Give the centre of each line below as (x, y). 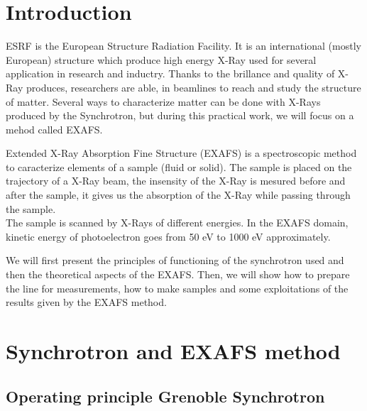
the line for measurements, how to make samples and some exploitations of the (177, 288)
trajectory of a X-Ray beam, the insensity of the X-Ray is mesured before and (176, 181)
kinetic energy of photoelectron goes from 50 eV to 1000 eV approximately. (168, 236)
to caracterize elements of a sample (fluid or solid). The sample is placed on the (179, 166)
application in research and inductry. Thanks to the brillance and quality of (170, 73)
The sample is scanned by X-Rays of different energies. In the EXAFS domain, (177, 223)
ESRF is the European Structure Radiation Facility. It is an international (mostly (183, 46)
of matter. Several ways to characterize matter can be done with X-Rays (163, 101)
